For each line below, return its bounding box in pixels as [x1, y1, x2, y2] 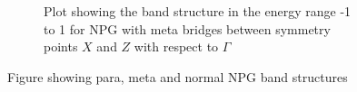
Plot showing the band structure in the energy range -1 [44, 2, 352, 20]
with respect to [134, 37, 219, 56]
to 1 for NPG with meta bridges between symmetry [44, 19, 331, 38]
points [44, 37, 78, 56]
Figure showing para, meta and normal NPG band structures [7, 67, 348, 86]
